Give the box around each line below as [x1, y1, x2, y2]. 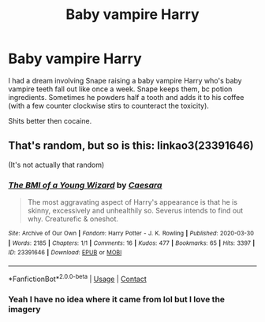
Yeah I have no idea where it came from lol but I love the [8, 294, 226, 305]
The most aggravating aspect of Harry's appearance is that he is [27, 198, 238, 207]
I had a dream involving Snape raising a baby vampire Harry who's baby [8, 76, 242, 85]
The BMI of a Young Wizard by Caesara [8, 180, 162, 191]
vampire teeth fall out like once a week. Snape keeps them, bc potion [8, 84, 233, 94]
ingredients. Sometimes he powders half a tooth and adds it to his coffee [8, 92, 244, 102]
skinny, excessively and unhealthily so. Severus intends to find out [27, 206, 244, 216]
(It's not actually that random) [8, 160, 105, 169]
